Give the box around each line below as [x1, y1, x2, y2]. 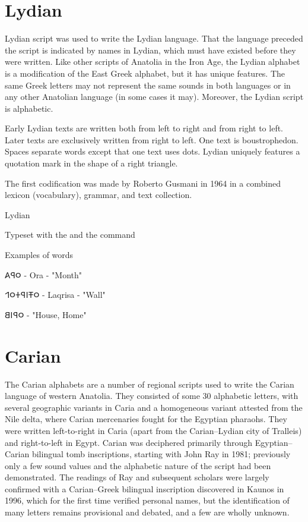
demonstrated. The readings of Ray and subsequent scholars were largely [5, 471, 269, 483]
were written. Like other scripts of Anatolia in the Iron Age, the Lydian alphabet [5, 55, 300, 68]
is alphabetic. [5, 102, 53, 114]
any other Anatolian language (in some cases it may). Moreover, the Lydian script [5, 90, 304, 103]
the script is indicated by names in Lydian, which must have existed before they [5, 43, 296, 56]
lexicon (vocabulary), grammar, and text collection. [5, 188, 192, 201]
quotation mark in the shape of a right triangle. [5, 157, 178, 169]
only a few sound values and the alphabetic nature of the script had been [5, 459, 271, 471]
